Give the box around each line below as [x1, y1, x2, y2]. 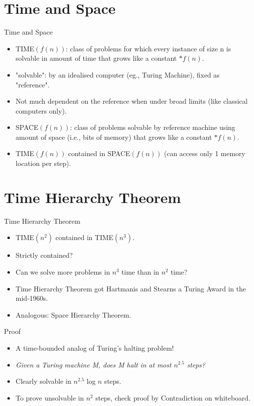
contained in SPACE [68, 148, 130, 159]
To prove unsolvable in [15, 392, 84, 403]
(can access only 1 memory [164, 148, 246, 159]
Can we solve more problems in [15, 266, 110, 277]
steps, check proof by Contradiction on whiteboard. [95, 392, 251, 403]
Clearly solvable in [15, 376, 72, 386]
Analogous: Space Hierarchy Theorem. [15, 309, 131, 320]
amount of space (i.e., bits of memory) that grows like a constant [15, 131, 212, 142]
